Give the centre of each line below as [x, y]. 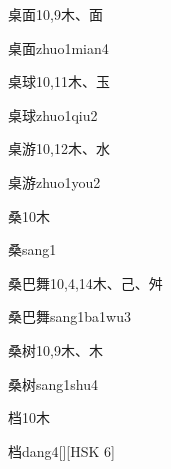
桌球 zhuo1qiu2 [53, 114]
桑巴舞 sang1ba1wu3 [69, 316]
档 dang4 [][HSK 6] [61, 450]
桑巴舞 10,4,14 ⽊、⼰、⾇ [85, 282]
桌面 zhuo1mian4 [58, 47]
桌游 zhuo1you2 [54, 181]
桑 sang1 [32, 249]
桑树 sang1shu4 [53, 383]
